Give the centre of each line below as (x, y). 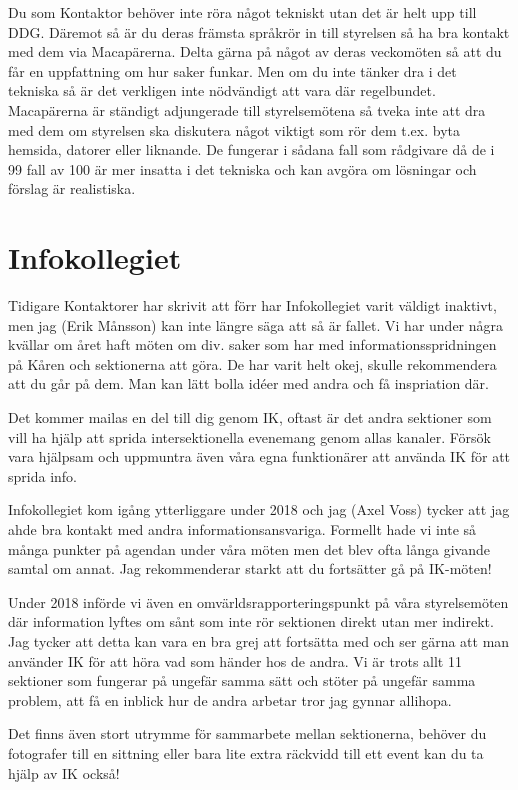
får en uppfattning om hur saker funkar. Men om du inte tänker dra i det (232, 70)
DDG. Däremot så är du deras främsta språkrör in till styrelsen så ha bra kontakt (259, 31)
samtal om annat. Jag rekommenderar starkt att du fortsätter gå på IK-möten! (250, 568)
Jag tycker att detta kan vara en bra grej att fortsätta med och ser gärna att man (259, 640)
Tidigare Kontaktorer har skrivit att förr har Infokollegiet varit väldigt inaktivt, (252, 305)
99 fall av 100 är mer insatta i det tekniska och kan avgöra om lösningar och (242, 168)
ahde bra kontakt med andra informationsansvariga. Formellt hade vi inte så (242, 529)
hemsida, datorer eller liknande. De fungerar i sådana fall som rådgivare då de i (251, 149)
